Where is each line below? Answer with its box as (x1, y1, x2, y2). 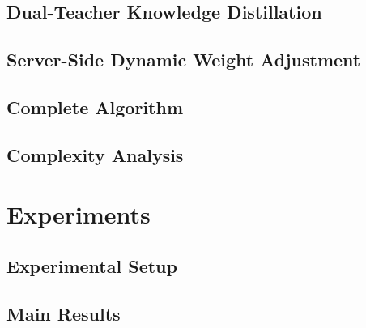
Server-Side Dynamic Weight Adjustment (6, 47, 361, 72)
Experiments (6, 198, 151, 231)
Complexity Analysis (6, 142, 184, 167)
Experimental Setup (6, 253, 177, 278)
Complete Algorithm (6, 94, 184, 119)
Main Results (6, 300, 121, 326)
